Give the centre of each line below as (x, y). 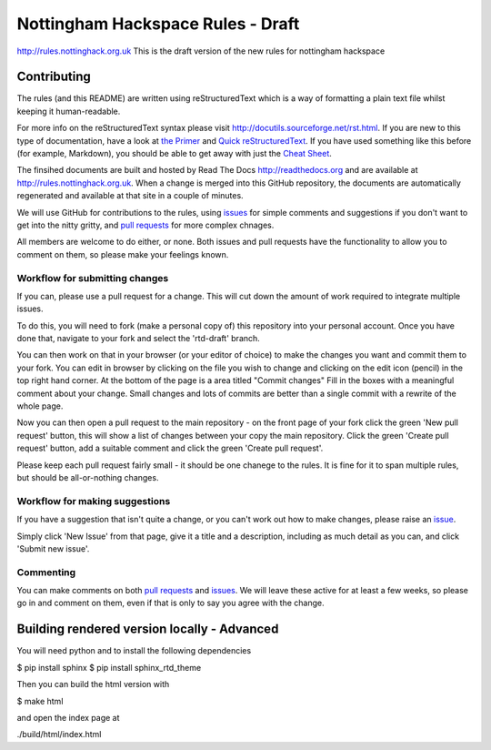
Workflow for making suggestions (94, 501)
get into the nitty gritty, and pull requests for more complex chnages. (145, 225)
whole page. (40, 406)
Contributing (54, 77)
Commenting (46, 572)
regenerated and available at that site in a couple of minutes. (130, 196)
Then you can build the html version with (93, 684)
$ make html (40, 701)
